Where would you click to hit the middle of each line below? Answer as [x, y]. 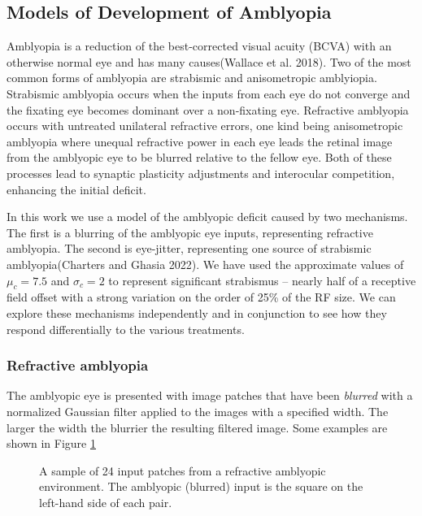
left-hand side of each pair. [106, 502]
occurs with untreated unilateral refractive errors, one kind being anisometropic [205, 126]
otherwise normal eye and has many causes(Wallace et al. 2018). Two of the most [209, 61]
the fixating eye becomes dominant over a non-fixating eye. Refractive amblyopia [208, 109]
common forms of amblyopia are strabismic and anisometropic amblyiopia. [192, 78]
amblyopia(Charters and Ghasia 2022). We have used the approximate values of [205, 264]
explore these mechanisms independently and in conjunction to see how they [197, 312]
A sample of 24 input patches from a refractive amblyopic [183, 470]
